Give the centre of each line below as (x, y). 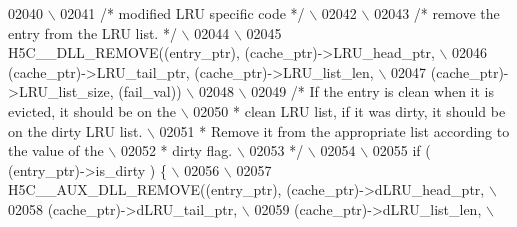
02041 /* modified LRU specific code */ (182, 13)
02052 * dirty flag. (176, 150)
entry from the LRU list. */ (92, 32)
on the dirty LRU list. (75, 130)
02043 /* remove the (437, 13)
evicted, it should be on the (92, 110)
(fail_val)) (150, 91)
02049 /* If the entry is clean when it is (372, 91)
